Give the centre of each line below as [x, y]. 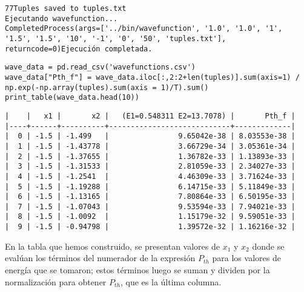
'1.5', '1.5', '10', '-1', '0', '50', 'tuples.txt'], [116, 38]
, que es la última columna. [171, 281]
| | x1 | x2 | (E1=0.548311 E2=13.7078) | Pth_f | [150, 116]
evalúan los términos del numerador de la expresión [100, 258]
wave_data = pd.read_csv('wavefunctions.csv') [100, 67]
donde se [268, 246]
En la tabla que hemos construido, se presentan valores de [112, 246]
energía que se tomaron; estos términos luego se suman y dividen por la [137, 269]
